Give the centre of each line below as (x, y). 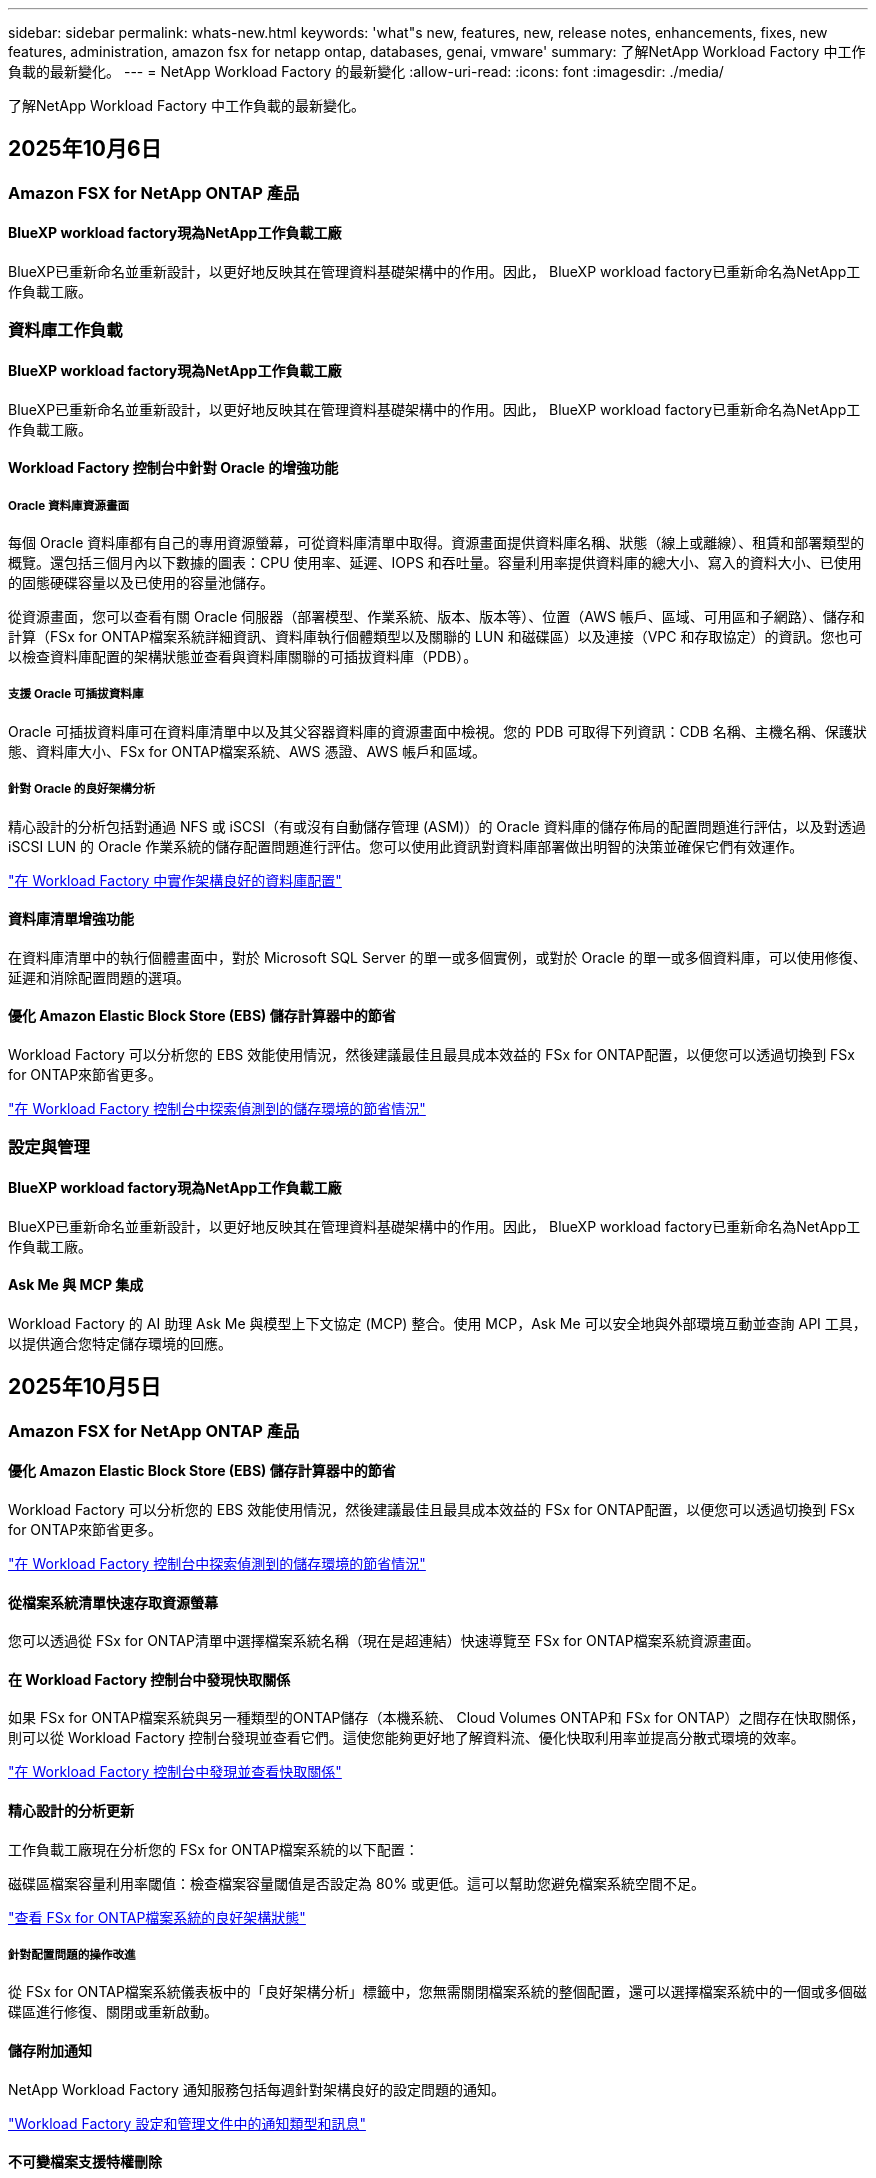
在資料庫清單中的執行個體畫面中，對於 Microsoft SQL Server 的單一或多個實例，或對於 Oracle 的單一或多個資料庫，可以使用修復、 (437, 957)
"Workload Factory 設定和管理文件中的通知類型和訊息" (187, 2123)
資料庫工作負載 (65, 330)
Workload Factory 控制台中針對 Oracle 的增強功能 (173, 468)
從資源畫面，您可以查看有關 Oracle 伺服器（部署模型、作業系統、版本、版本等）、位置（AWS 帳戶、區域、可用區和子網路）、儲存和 (436, 617)
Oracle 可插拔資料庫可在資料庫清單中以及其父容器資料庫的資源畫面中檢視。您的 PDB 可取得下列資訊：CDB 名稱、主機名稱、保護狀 (437, 731)
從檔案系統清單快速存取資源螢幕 (113, 1602)
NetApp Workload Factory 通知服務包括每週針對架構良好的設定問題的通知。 (256, 2089)
